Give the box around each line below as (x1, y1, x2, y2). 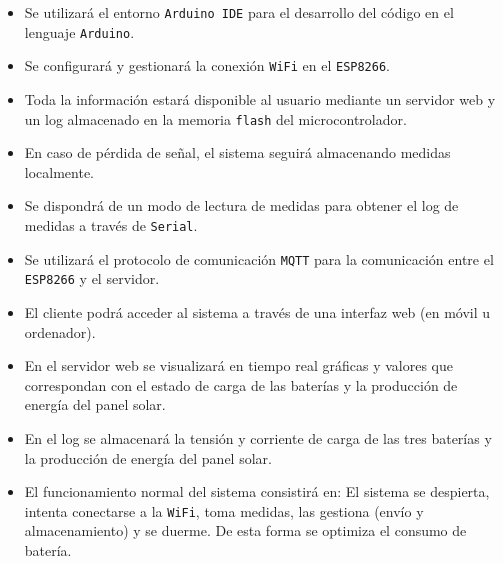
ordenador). (24, 321, 96, 342)
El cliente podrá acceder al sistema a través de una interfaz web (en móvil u (24, 301, 491, 322)
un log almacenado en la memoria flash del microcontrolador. (24, 108, 407, 129)
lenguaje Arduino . (24, 21, 135, 42)
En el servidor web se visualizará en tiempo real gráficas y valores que (24, 355, 453, 376)
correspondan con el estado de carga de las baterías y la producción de (24, 374, 458, 395)
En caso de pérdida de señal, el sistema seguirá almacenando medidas (24, 142, 451, 163)
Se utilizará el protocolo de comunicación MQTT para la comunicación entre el (24, 248, 494, 269)
